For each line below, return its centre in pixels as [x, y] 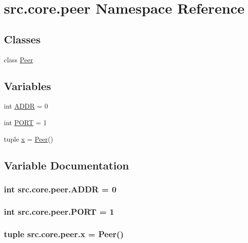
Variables [28, 85]
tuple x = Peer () [29, 139]
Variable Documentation [66, 165]
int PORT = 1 [25, 122]
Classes [22, 39]
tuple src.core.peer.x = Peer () [64, 234]
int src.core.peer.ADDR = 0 [60, 189]
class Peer [18, 59]
